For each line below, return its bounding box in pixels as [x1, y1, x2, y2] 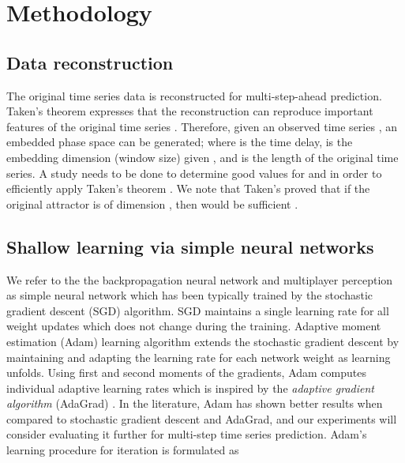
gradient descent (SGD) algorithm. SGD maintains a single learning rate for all [6, 302, 389, 318]
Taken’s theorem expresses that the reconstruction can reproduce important [6, 103, 373, 119]
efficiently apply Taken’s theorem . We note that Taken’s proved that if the [6, 180, 370, 197]
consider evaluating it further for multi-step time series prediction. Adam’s [6, 426, 367, 442]
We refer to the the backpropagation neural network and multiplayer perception [6, 271, 393, 288]
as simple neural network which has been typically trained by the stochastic [6, 287, 373, 303]
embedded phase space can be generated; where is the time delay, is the [6, 134, 353, 150]
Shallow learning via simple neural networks [6, 234, 374, 258]
